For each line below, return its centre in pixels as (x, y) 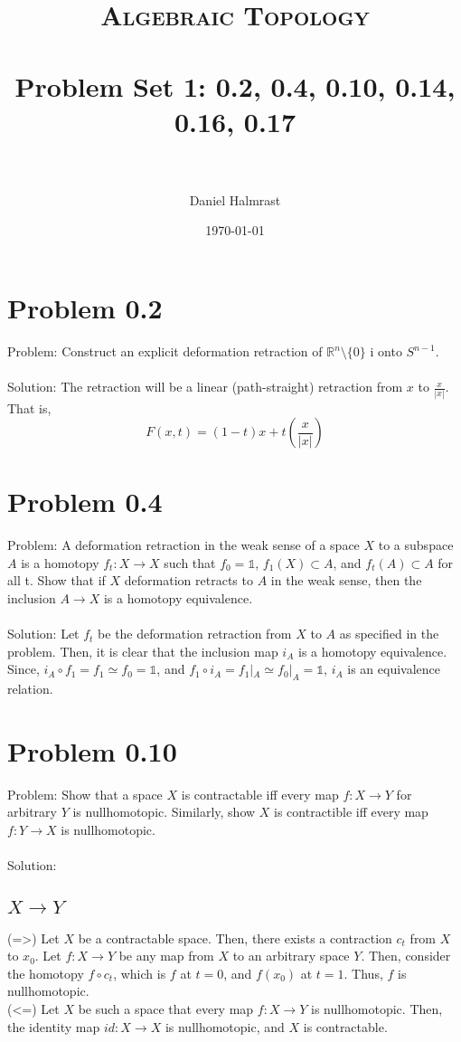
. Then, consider (406, 956)
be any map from (166, 956)
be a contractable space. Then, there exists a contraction (235, 938)
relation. (30, 689)
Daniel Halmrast (235, 199)
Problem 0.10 (92, 750)
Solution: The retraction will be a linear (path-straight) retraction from (205, 387)
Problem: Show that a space (85, 794)
